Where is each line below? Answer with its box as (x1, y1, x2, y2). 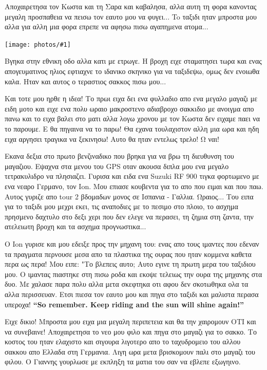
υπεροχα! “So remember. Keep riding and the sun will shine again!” (5, 299, 244, 309)
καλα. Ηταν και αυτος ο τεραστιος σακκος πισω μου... (5, 76, 166, 86)
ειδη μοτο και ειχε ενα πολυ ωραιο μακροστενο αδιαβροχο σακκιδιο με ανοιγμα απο (5, 103, 254, 114)
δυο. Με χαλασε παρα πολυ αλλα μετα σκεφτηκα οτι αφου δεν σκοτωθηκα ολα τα (5, 279, 249, 289)
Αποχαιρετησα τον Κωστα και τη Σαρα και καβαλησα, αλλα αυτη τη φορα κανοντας (5, 1, 257, 11)
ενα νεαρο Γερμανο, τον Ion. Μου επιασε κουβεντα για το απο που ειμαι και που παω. (5, 180, 263, 191)
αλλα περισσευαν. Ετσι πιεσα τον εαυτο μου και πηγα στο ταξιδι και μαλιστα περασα (5, 288, 259, 299)
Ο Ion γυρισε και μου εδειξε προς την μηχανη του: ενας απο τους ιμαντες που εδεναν (5, 238, 259, 249)
